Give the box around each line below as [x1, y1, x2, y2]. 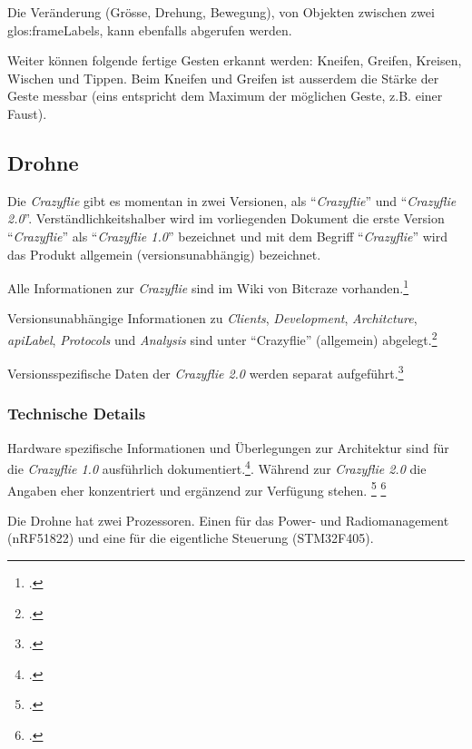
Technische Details [7, 402, 146, 425]
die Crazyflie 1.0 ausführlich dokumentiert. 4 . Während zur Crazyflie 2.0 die [7, 457, 427, 478]
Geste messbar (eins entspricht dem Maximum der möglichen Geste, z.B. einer [7, 86, 443, 105]
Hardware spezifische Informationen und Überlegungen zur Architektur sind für [7, 438, 449, 457]
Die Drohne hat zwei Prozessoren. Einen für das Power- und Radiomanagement [7, 510, 449, 529]
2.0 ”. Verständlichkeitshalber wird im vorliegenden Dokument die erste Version [7, 209, 445, 228]
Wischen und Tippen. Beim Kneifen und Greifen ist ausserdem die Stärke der [7, 68, 439, 87]
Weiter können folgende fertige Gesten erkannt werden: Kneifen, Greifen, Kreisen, [7, 51, 462, 70]
